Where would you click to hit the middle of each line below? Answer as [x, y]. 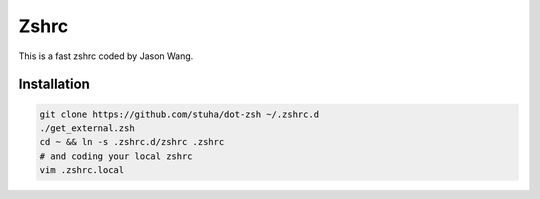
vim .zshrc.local [82, 170]
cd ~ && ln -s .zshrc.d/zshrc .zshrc [132, 142]
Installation [54, 84]
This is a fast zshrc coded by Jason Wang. [106, 56]
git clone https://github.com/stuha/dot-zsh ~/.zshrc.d [179, 114]
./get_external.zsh [87, 128]
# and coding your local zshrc [116, 156]
